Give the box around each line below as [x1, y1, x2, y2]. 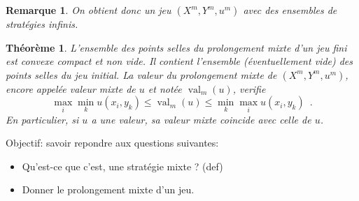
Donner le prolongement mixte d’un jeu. [22, 182, 195, 197]
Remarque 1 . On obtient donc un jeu [6, 3, 171, 17]
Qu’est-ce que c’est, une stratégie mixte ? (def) [22, 158, 223, 173]
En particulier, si [6, 112, 79, 126]
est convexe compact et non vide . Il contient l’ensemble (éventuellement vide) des [6, 54, 353, 68]
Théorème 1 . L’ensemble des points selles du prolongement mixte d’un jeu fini [6, 40, 347, 54]
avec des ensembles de [243, 3, 337, 17]
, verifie [232, 81, 266, 96]
